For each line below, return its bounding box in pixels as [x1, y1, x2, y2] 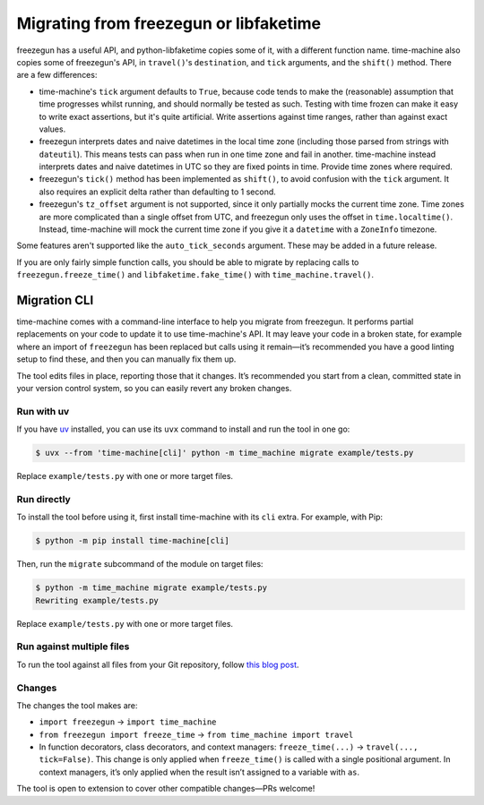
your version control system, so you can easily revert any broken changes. [16, 383, 292, 394]
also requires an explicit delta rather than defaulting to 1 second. [39, 186, 277, 197]
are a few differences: [16, 70, 98, 81]
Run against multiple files [16, 640, 130, 653]
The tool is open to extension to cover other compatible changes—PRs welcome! [16, 784, 315, 794]
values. [39, 124, 66, 134]
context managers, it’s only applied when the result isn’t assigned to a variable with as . [39, 766, 360, 777]
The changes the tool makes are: [16, 699, 138, 711]
